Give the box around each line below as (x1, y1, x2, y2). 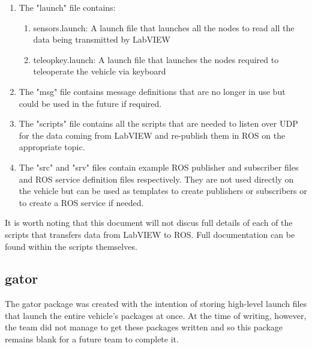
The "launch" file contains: (19, 1, 116, 13)
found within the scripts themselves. (5, 240, 137, 252)
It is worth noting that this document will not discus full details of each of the (5, 216, 293, 229)
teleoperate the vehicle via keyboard (33, 65, 166, 77)
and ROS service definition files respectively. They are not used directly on (19, 172, 294, 185)
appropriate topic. (19, 141, 85, 153)
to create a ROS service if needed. (19, 196, 144, 208)
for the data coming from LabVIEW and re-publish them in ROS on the (19, 129, 286, 141)
